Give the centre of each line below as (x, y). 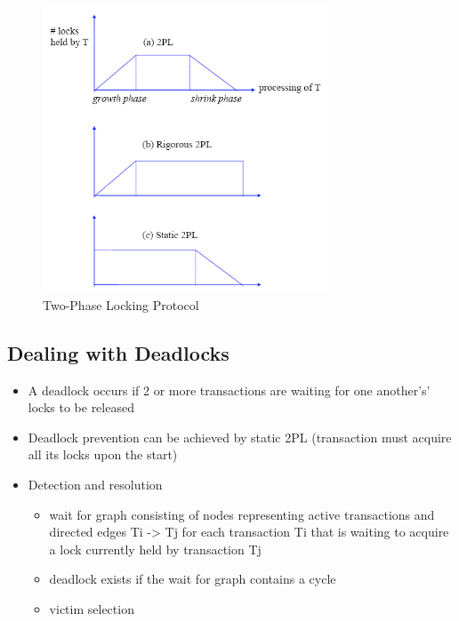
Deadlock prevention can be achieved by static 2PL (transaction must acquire (240, 437)
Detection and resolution (95, 485)
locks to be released (81, 407)
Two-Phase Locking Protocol (121, 304)
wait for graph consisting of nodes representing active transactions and (242, 514)
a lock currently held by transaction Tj (155, 549)
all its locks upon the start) (103, 454)
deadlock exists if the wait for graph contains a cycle (193, 579)
